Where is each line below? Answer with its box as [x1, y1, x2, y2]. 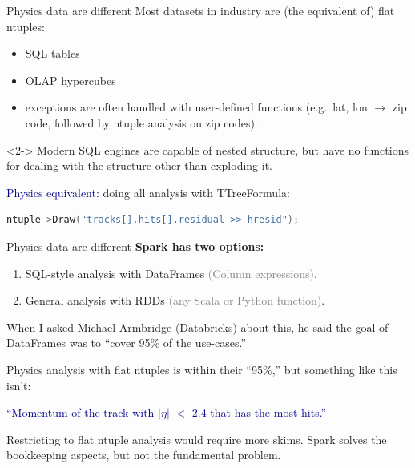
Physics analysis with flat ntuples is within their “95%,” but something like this [6, 361, 397, 377]
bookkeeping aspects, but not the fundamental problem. [6, 446, 281, 463]
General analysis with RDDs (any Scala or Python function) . [25, 292, 325, 309]
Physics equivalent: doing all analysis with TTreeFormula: [6, 184, 290, 200]
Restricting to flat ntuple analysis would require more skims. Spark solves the [6, 430, 387, 447]
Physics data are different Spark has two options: [6, 237, 264, 254]
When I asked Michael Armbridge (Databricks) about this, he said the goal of [6, 318, 389, 335]
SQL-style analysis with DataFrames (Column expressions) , [25, 264, 317, 281]
